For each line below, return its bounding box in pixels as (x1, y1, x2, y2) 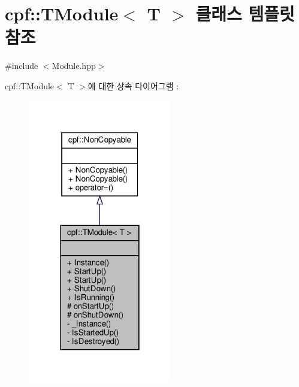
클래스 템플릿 (195, 1, 295, 26)
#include (5, 59, 38, 72)
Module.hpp (52, 59, 96, 72)
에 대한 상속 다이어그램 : (87, 79, 179, 92)
